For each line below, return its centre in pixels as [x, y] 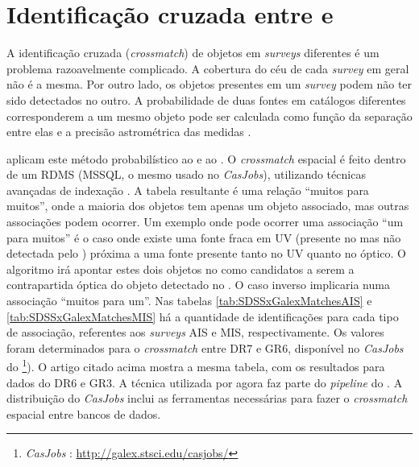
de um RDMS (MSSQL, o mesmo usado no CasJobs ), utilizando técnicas [186, 174]
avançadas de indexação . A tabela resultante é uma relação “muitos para [188, 190]
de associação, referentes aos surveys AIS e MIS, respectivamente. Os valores [195, 332]
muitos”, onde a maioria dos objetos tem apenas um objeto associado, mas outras [208, 206]
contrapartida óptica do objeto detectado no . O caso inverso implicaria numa [198, 285]
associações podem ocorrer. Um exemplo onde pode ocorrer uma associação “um [205, 222]
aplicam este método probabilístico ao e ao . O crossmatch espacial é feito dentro [206, 158]
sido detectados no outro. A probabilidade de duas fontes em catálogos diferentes [206, 99]
